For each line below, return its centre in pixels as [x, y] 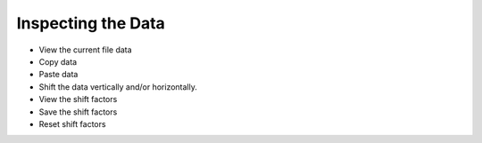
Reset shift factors [72, 123]
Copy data [58, 61]
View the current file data [86, 50]
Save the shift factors [78, 112]
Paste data [58, 75]
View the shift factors [78, 99]
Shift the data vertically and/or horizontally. [118, 87]
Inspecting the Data [91, 23]
